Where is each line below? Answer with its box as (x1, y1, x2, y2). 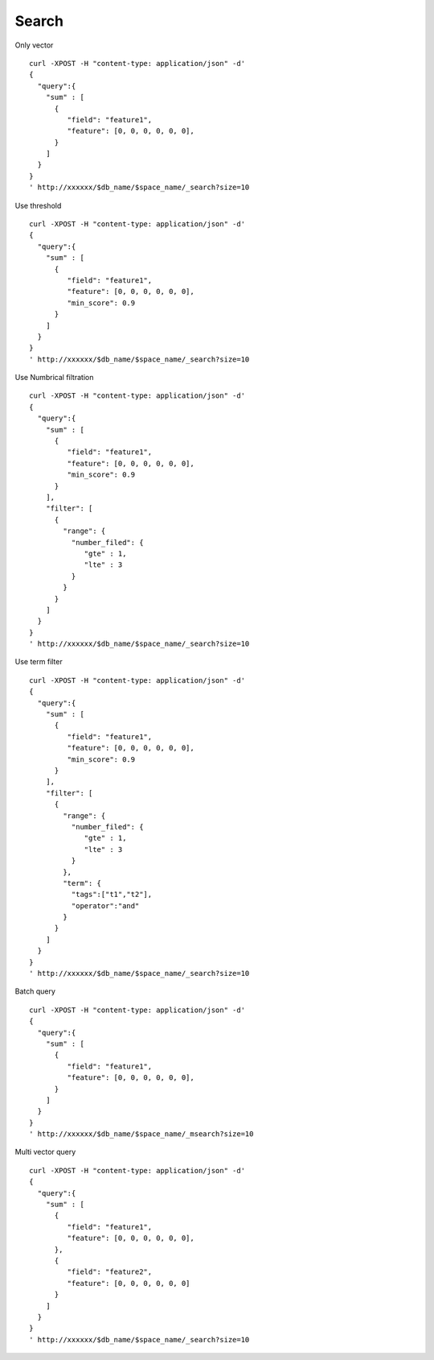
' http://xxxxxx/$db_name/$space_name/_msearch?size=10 (29, 1130, 254, 1139)
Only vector (14, 40, 54, 50)
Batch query (14, 986, 56, 996)
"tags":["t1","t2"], (71, 890, 153, 899)
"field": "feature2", (67, 1267, 153, 1276)
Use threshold (14, 200, 62, 210)
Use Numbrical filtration (14, 373, 94, 382)
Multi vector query (14, 1147, 76, 1157)
